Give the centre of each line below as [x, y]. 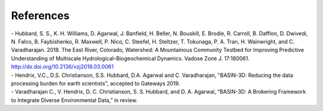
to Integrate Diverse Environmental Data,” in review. [74, 100]
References [40, 16]
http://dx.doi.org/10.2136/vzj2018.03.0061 [62, 67]
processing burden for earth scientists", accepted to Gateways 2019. [96, 83]
